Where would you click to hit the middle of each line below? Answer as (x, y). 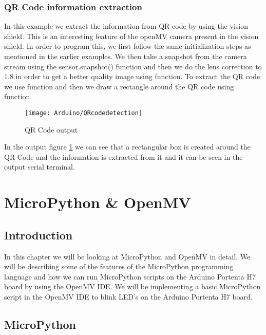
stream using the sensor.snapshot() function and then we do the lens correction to (133, 66)
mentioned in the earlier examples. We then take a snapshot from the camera (126, 56)
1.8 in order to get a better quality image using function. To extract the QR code (132, 76)
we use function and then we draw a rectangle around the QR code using (119, 86)
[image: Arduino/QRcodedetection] (84, 113)
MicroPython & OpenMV (98, 202)
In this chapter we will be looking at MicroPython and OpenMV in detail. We (127, 256)
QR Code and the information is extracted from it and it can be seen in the (123, 156)
